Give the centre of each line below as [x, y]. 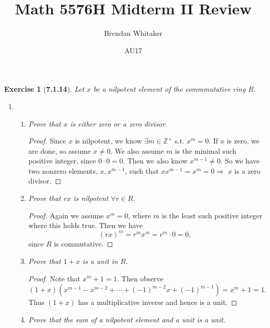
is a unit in [100, 261]
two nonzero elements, [63, 170]
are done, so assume [60, 150]
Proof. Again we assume [66, 215]
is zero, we [243, 141]
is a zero [247, 170]
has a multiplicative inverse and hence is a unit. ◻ [158, 302]
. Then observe [140, 278]
